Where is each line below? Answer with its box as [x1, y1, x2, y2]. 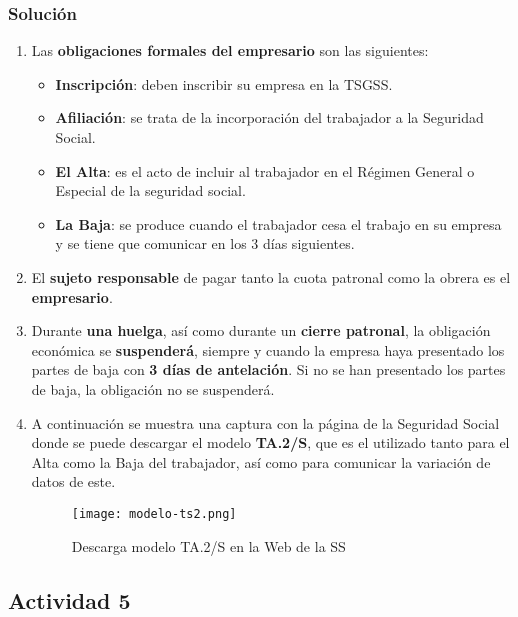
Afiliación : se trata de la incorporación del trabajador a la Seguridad [55, 107, 484, 128]
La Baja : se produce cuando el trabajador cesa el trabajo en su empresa [55, 213, 502, 234]
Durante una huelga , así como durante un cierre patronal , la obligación [31, 320, 491, 341]
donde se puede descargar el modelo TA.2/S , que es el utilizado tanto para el [31, 432, 510, 453]
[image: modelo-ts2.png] [71, 506, 237, 521]
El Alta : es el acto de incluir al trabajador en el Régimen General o [55, 160, 475, 181]
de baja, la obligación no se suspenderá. [31, 378, 275, 399]
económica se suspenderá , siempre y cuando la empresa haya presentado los [31, 339, 505, 360]
